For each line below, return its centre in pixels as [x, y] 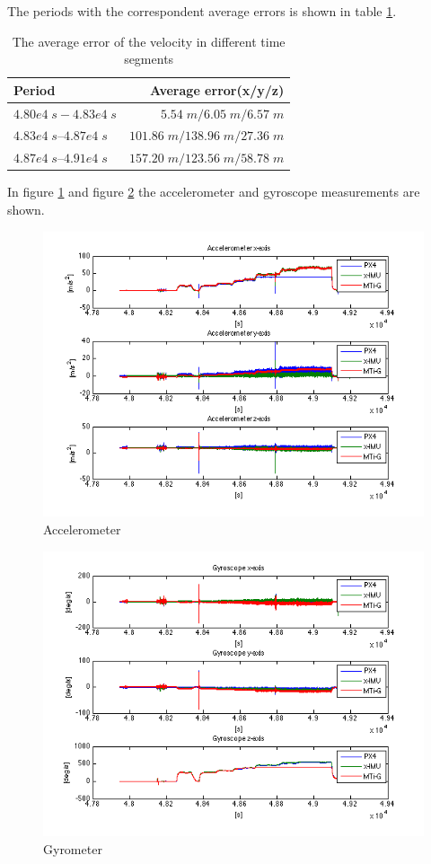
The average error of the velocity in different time [149, 41]
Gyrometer [73, 848]
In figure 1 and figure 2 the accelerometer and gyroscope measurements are [214, 192]
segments [149, 59]
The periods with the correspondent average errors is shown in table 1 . [202, 11]
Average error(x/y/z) [217, 89]
